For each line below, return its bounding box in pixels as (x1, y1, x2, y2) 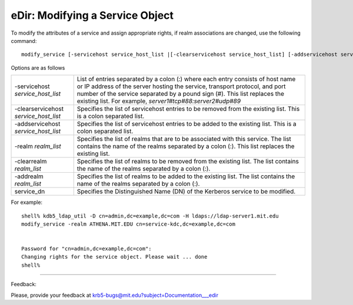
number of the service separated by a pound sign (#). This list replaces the (76, 90, 285, 98)
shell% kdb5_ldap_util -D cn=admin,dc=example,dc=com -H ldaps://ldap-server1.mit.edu (21, 212, 279, 219)
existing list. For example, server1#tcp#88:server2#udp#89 (76, 97, 241, 105)
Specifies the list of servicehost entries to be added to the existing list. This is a (76, 120, 297, 128)
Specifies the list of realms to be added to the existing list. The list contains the (76, 172, 295, 180)
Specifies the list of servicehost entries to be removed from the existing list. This (76, 105, 300, 113)
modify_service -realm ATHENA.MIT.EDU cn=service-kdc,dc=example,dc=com (21, 220, 235, 227)
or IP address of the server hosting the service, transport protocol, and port (76, 82, 286, 91)
